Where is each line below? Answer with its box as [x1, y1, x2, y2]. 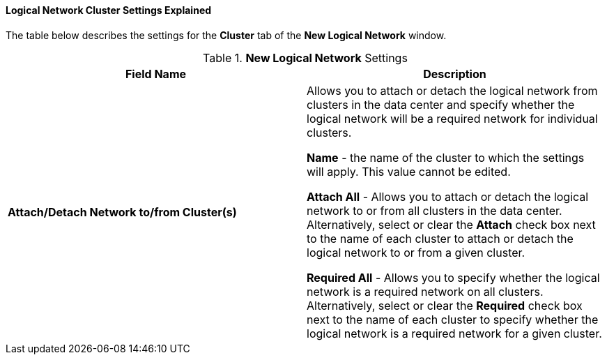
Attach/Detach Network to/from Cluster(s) [8, 204, 237, 219]
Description [423, 66, 486, 81]
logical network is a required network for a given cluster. [307, 326, 602, 340]
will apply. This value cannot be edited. [307, 164, 511, 179]
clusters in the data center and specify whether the [307, 97, 575, 112]
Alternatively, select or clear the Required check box [307, 298, 583, 313]
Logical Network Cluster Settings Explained [6, 4, 212, 16]
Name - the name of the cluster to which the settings [307, 150, 585, 165]
